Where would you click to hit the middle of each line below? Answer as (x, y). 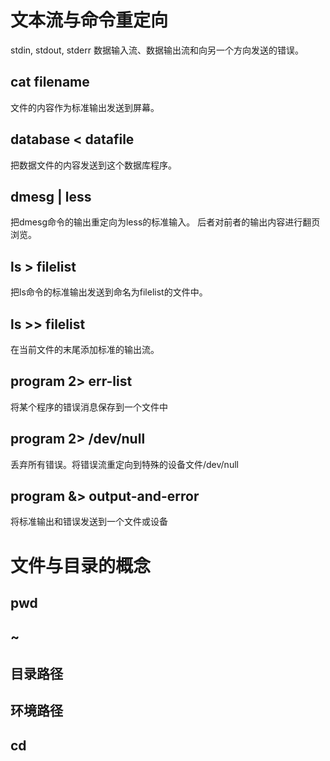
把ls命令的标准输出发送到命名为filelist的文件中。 (109, 292)
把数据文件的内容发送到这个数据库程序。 (93, 165)
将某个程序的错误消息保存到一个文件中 (89, 407)
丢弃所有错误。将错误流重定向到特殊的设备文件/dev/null (124, 464)
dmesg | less (51, 196)
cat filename (50, 82)
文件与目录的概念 (81, 565)
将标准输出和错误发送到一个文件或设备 (89, 522)
